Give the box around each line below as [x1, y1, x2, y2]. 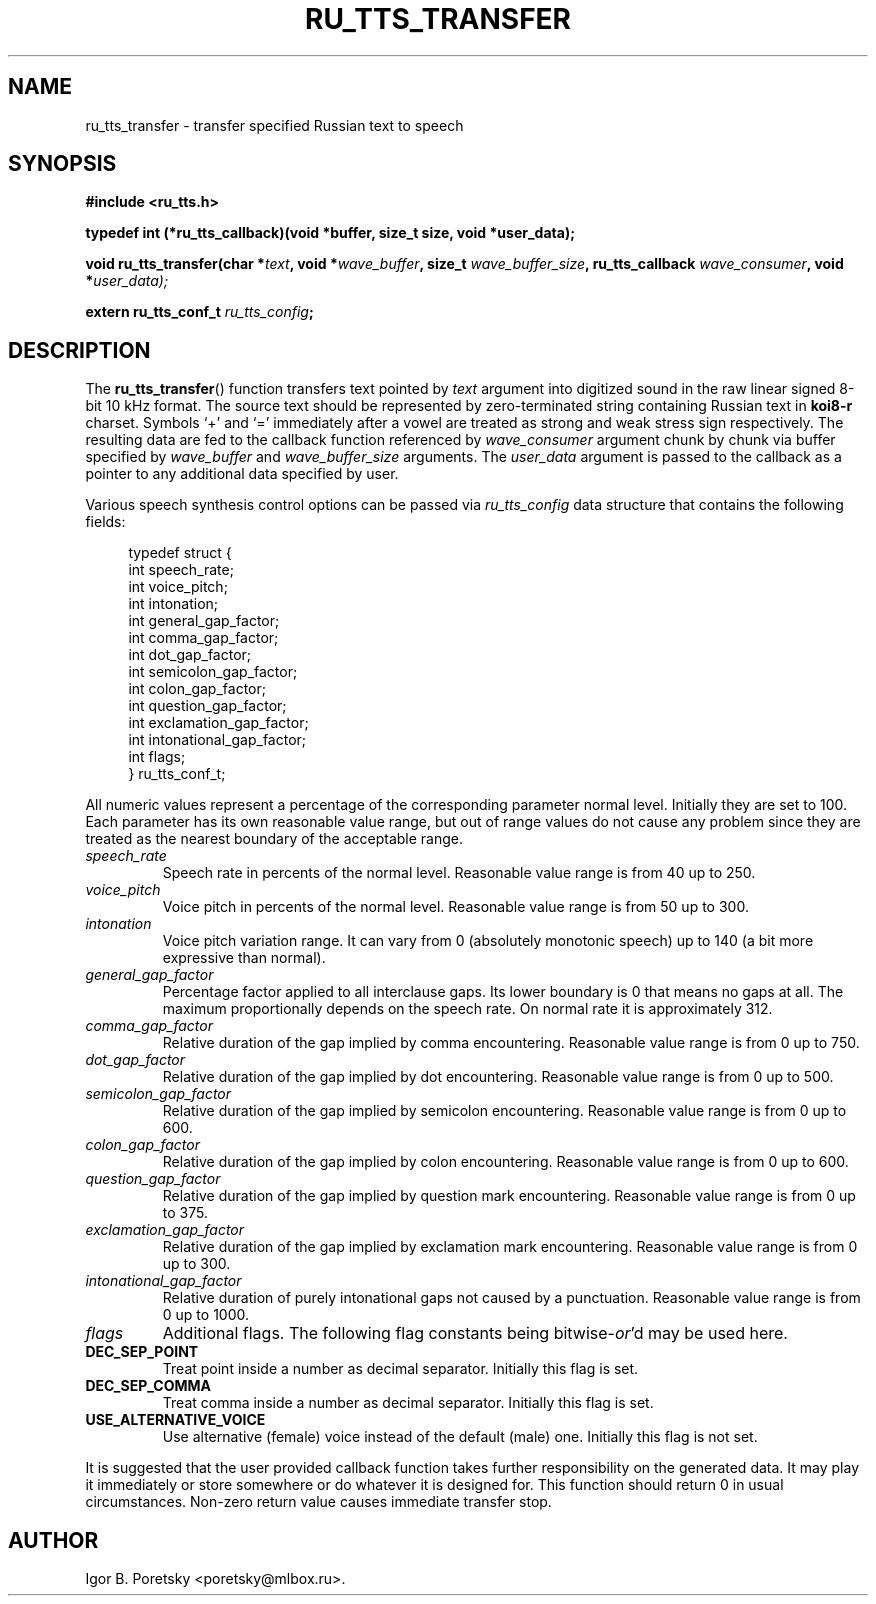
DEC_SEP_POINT [85, 1343, 199, 1361]
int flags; [128, 748, 186, 766]
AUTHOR [8, 1527, 99, 1553]
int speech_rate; [128, 561, 234, 579]
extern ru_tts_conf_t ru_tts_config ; [85, 303, 314, 321]
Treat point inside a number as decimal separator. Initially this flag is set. [162, 1360, 639, 1378]
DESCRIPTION [8, 337, 151, 363]
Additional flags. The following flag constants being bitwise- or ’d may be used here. [162, 1323, 788, 1344]
